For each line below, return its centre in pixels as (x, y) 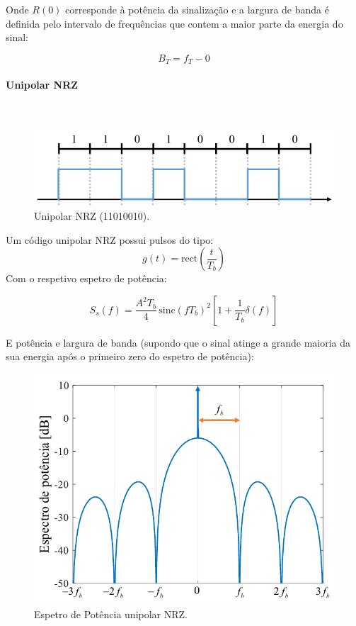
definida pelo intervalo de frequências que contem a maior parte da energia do (174, 23)
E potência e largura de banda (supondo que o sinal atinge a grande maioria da (178, 342)
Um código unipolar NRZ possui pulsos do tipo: (110, 239)
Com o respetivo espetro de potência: (86, 278)
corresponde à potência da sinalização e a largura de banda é (197, 9)
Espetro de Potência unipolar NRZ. (111, 614)
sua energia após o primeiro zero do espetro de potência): (130, 356)
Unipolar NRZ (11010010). (92, 215)
